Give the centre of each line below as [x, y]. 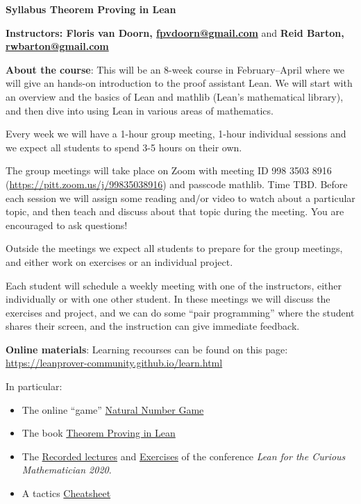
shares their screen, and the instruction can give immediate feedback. [153, 326]
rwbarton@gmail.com [57, 46]
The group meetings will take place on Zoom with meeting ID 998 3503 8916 [169, 170]
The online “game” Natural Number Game [113, 409]
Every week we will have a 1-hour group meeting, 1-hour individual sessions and [176, 134]
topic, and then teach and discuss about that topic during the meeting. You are [175, 211]
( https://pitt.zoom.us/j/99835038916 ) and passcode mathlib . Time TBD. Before [177, 184]
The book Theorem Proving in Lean [99, 433]
